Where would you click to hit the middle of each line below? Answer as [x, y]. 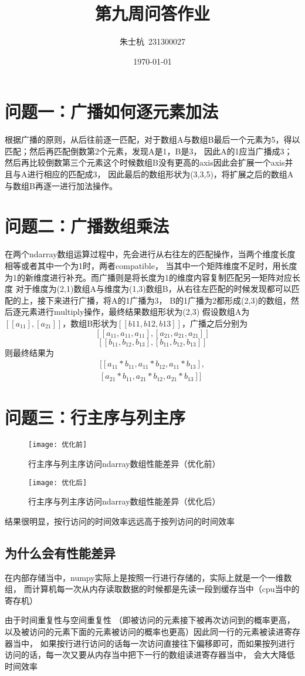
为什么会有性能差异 [60, 552]
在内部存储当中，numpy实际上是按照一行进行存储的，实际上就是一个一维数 [148, 577]
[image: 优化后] [58, 482]
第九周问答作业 [152, 13]
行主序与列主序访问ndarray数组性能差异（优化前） [124, 463]
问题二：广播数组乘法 [87, 226]
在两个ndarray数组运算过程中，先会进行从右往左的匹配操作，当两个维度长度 [150, 254]
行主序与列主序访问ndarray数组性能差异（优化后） [124, 501]
